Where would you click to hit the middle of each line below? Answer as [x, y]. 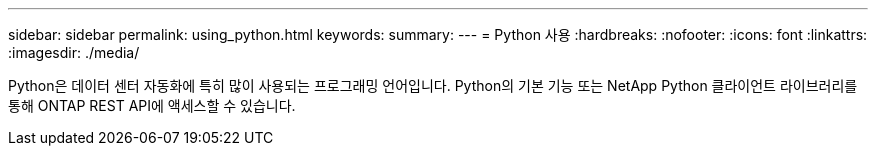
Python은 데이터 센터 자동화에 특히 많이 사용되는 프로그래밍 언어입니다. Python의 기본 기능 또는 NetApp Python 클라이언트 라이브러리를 [433, 85]
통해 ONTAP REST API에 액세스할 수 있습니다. [152, 105]
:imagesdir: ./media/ [74, 52]
